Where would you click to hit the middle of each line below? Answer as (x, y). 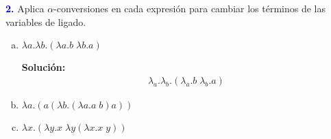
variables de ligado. (46, 21)
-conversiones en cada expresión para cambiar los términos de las (189, 8)
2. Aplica (25, 8)
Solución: (44, 67)
